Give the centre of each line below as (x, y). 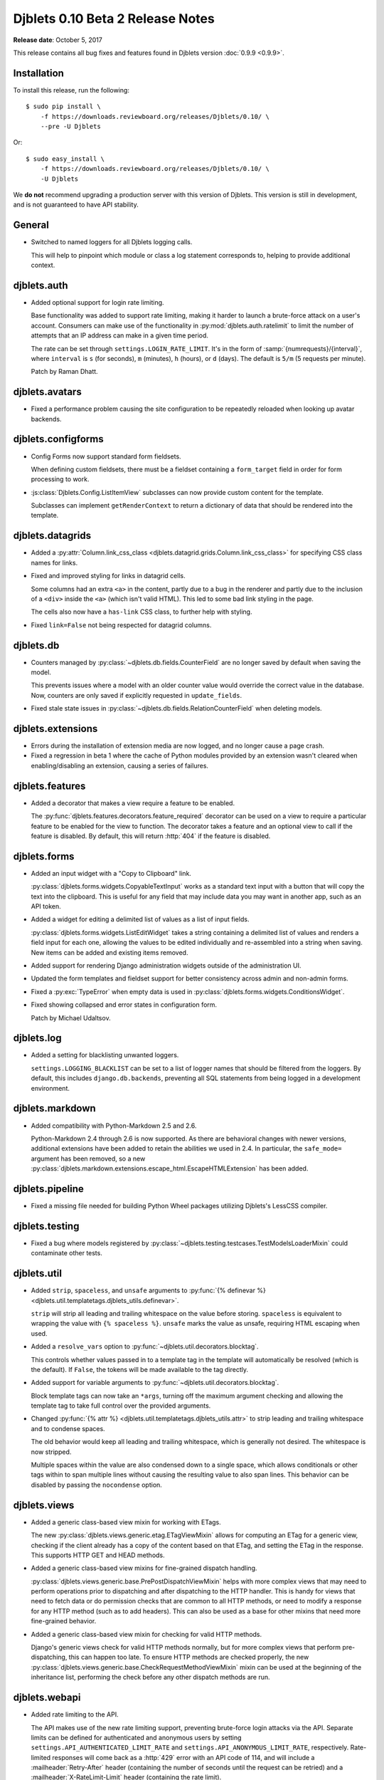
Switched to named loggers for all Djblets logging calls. (112, 242)
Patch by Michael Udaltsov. (71, 1017)
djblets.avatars (47, 392)
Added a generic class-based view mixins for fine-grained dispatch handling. (144, 1568)
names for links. (54, 562)
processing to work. (60, 479)
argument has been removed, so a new (88, 1158)
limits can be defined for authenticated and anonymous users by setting (136, 1737)
